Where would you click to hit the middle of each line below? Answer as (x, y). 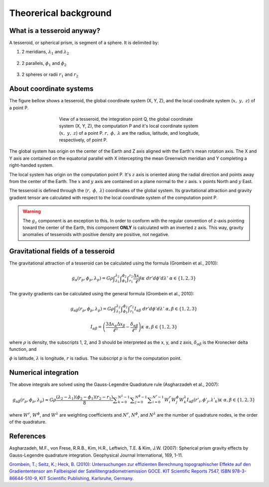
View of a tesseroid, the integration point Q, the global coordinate (126, 119)
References (27, 436)
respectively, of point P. (83, 140)
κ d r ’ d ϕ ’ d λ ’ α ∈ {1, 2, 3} (169, 278)
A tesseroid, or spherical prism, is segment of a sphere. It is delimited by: (84, 43)
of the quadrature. (28, 422)
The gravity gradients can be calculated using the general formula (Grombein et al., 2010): (102, 293)
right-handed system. (31, 165)
